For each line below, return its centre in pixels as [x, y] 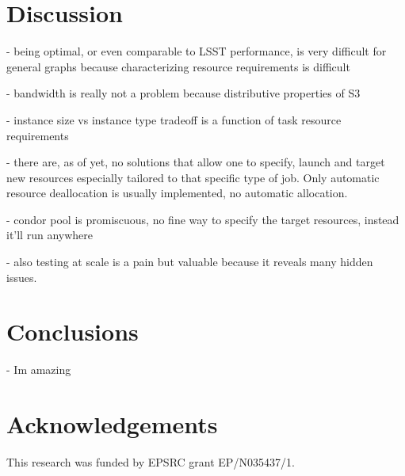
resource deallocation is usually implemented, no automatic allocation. [177, 193]
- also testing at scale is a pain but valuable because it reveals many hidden [190, 262]
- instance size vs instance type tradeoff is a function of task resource [174, 119]
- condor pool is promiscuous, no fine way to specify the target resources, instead [203, 219]
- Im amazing [39, 369]
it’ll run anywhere [50, 235]
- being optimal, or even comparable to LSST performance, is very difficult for [197, 51]
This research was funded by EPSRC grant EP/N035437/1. [151, 462]
